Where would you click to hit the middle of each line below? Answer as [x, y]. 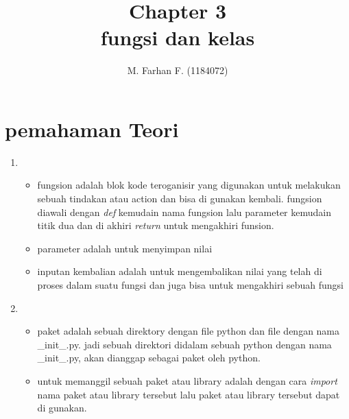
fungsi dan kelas [178, 37]
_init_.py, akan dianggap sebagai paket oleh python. [149, 358]
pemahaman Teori [92, 129]
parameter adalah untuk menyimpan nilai [125, 248]
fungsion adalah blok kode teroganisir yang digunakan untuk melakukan [189, 185]
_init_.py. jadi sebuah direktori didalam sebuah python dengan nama [184, 344]
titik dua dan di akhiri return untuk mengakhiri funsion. [156, 225]
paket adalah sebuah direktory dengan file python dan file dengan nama [189, 331]
